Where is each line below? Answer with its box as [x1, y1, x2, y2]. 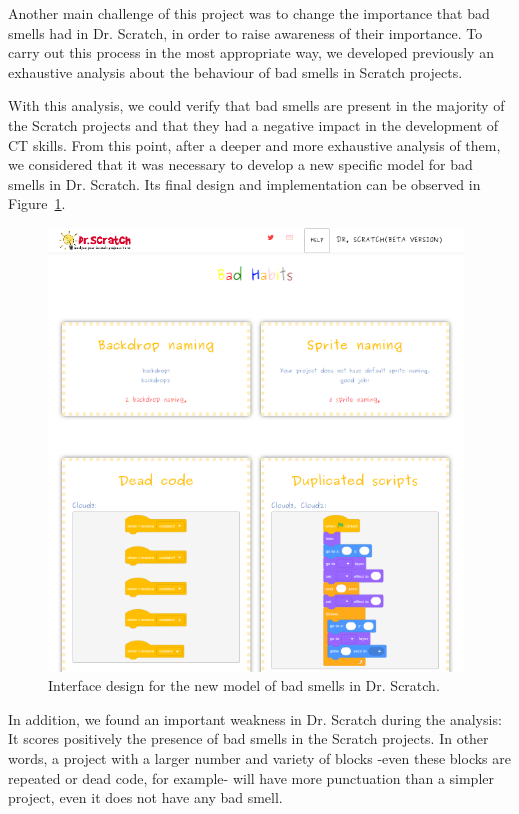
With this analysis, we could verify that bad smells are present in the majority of [8, 95, 505, 116]
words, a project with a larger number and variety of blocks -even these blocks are [8, 747, 511, 768]
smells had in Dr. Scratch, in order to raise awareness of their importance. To [8, 22, 483, 43]
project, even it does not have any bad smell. [8, 787, 283, 808]
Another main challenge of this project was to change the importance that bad [8, 3, 490, 23]
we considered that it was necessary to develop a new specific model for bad [8, 154, 473, 175]
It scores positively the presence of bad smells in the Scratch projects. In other [8, 728, 489, 749]
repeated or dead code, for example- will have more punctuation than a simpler [8, 767, 494, 788]
